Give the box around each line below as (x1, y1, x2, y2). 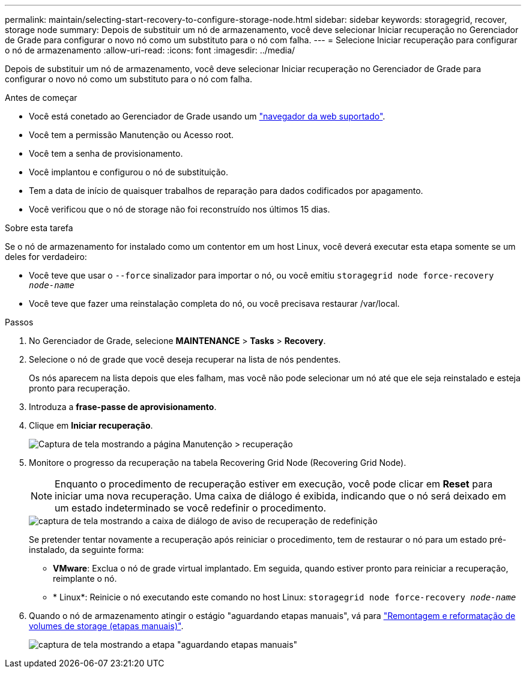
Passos (5, 317, 34, 327)
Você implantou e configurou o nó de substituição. (29, 167, 228, 177)
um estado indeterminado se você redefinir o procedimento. (55, 502, 327, 514)
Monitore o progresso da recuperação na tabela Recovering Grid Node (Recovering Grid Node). (29, 457, 407, 468)
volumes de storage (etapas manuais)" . (29, 621, 184, 631)
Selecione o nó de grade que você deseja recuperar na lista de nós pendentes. (29, 354, 341, 364)
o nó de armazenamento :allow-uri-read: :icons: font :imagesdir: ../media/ (5, 45, 295, 55)
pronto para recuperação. (29, 383, 130, 393)
